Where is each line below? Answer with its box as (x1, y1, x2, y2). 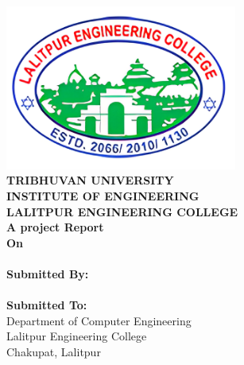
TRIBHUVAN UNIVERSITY (6, 172, 174, 188)
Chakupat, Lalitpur (6, 343, 101, 359)
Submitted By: (6, 265, 89, 282)
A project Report (6, 219, 104, 235)
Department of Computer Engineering (6, 312, 192, 328)
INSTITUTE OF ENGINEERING (6, 187, 199, 204)
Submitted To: (6, 297, 87, 313)
